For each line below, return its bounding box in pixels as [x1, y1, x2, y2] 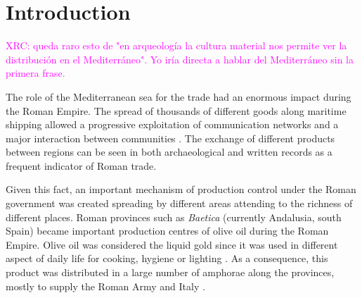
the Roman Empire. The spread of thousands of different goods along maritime [6, 103, 347, 118]
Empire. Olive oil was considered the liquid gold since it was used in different [6, 237, 338, 252]
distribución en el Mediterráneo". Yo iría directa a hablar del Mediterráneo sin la [6, 51, 354, 66]
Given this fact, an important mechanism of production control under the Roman [6, 182, 356, 197]
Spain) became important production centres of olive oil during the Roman [6, 223, 329, 238]
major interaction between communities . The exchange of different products [6, 130, 335, 145]
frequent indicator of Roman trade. [6, 158, 157, 173]
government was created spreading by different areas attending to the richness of [6, 196, 353, 211]
